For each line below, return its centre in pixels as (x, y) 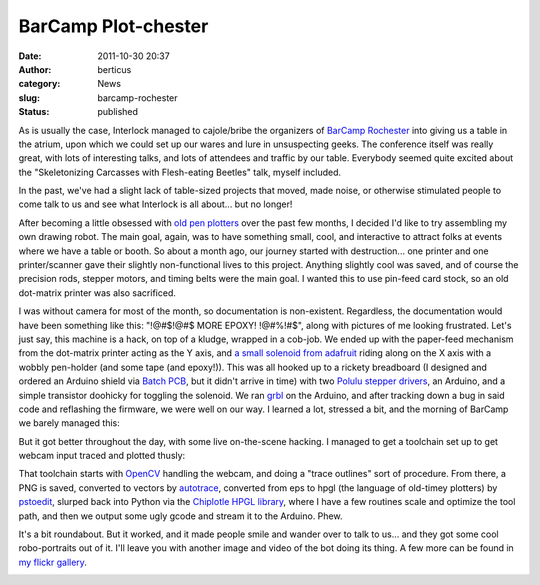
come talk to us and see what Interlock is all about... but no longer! (155, 204)
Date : (30, 56)
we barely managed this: (69, 423)
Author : (35, 69)
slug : (29, 97)
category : (39, 84)
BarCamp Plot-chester (113, 26)
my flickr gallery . (52, 562)
